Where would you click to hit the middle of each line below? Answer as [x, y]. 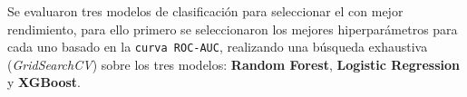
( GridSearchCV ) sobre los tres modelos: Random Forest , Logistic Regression [234, 64]
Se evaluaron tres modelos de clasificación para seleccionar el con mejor [205, 11]
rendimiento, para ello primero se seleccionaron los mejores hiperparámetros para [233, 29]
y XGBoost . [44, 82]
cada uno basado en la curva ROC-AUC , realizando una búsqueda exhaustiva [218, 47]
